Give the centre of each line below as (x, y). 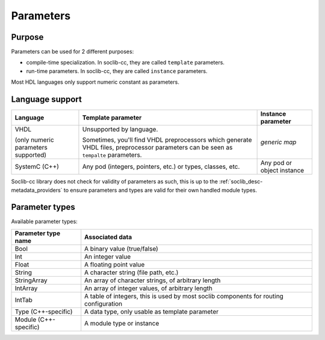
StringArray (31, 280)
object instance (282, 171)
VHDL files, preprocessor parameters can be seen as (157, 148)
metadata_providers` (37, 190)
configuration (104, 303)
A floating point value (115, 264)
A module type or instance (122, 323)
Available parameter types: (44, 222)
